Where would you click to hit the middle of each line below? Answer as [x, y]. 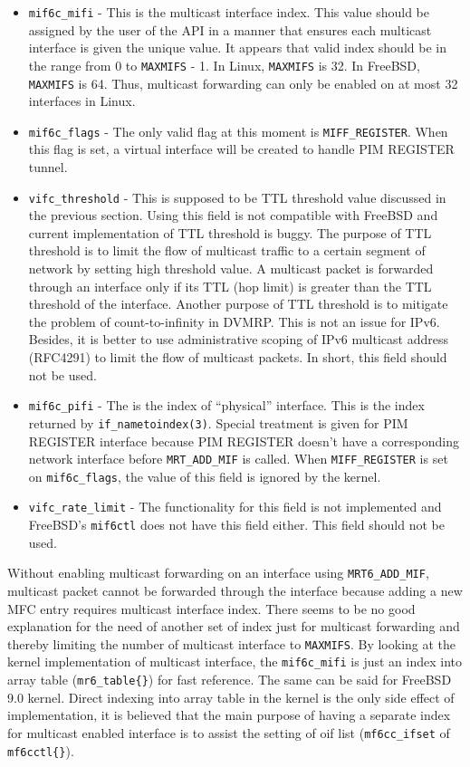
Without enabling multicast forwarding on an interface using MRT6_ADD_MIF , [218, 573]
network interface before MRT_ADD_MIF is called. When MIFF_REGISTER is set [238, 459]
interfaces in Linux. [82, 101]
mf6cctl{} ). [41, 750]
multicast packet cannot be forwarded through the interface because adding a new [235, 590]
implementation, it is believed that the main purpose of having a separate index [229, 715]
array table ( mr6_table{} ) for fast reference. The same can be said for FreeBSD [230, 680]
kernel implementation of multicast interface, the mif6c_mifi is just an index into [235, 662]
